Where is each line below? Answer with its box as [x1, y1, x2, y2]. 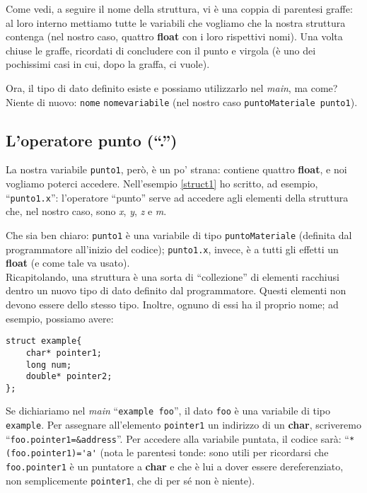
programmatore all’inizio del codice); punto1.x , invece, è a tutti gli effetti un [6, 241, 339, 256]
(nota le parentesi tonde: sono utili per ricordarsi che [100, 445, 329, 460]
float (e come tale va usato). [6, 255, 130, 270]
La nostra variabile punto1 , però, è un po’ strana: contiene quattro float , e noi [6, 162, 347, 177]
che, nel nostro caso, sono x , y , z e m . [6, 204, 167, 219]
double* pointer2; [25, 371, 112, 382]
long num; [25, 359, 72, 370]
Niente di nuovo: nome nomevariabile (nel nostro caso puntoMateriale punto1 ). [6, 94, 358, 109]
